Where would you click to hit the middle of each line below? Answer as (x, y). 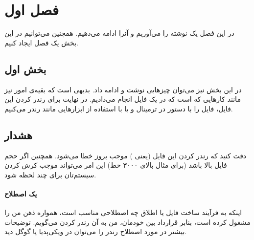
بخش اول (25, 69)
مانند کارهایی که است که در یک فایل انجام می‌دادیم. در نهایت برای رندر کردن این (123, 99)
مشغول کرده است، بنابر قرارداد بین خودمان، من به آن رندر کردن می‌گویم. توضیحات (127, 222)
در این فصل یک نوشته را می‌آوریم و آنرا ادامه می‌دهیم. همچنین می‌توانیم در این (119, 33)
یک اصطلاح (21, 193)
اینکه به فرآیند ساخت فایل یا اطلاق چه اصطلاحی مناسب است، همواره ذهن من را (123, 212)
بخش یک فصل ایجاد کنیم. (41, 42)
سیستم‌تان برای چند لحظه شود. (50, 174)
